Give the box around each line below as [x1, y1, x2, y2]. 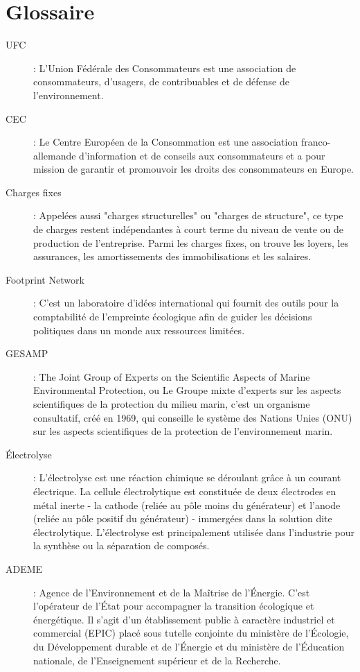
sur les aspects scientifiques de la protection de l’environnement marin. [33, 424, 333, 438]
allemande [33, 148, 76, 162]
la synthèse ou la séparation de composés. [33, 538, 210, 553]
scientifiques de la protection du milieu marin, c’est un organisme [33, 397, 310, 411]
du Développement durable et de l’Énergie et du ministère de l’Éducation [33, 639, 345, 653]
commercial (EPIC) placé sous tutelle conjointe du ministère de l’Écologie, [33, 626, 349, 640]
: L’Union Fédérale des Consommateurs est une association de [33, 60, 296, 75]
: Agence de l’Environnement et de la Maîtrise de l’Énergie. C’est [33, 585, 310, 599]
